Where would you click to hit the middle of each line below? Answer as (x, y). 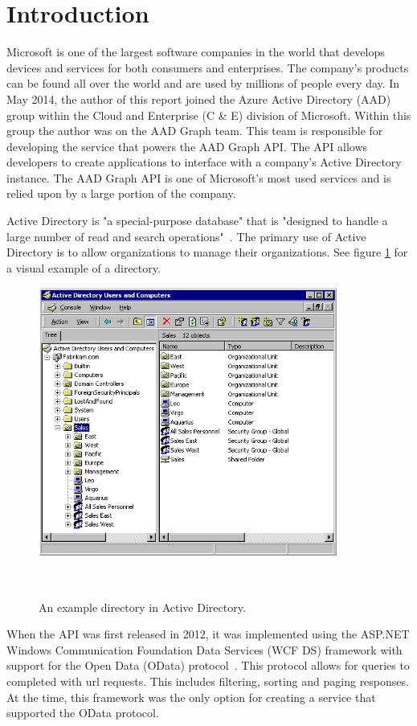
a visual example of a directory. (84, 267)
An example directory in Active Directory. (142, 607)
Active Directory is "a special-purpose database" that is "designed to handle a (197, 221)
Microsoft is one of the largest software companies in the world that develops (196, 52)
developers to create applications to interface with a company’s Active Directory (204, 162)
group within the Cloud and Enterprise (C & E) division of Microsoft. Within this (209, 115)
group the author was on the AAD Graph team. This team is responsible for (195, 131)
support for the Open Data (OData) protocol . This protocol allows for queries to (208, 665)
